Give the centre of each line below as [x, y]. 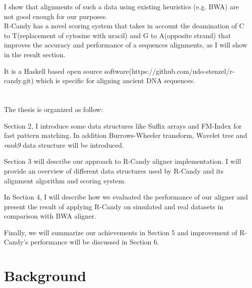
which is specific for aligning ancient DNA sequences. [115, 80]
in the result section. [35, 54]
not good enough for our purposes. [56, 16]
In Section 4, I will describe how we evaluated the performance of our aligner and [126, 197]
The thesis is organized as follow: [53, 109]
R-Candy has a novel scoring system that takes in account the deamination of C [124, 26]
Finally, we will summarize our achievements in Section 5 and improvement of [121, 232]
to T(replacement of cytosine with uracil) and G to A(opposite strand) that [117, 35]
